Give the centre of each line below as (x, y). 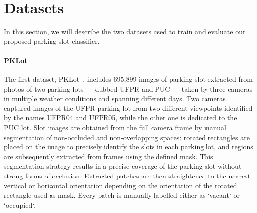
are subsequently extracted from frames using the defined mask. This (109, 156)
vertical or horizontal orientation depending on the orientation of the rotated (121, 185)
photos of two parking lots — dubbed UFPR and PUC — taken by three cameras (128, 89)
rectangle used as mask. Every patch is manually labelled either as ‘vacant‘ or (122, 195)
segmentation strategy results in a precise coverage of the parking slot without (123, 166)
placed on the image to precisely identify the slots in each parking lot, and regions (128, 147)
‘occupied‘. (20, 204)
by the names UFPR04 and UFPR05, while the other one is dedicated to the (121, 118)
